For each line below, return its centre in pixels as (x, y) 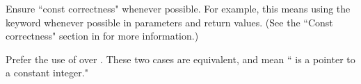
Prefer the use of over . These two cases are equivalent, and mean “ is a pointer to (180, 59)
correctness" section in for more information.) (102, 36)
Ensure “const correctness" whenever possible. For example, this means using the (178, 8)
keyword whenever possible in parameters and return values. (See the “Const (169, 22)
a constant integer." (47, 73)
